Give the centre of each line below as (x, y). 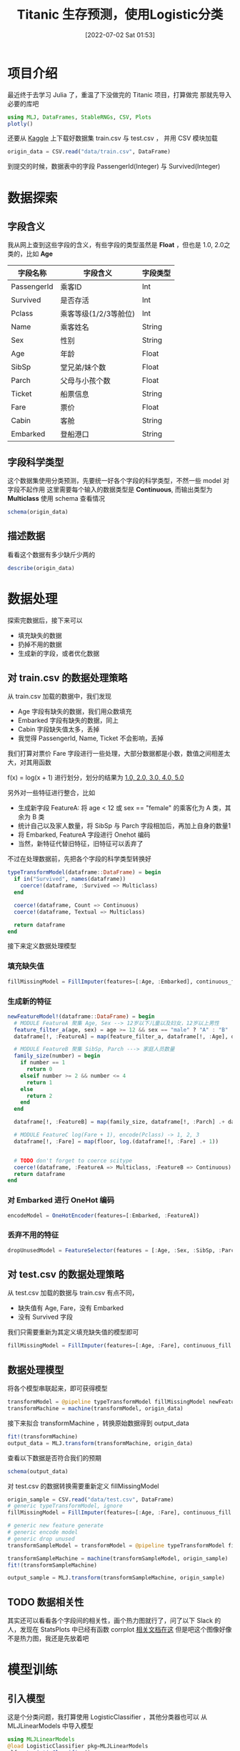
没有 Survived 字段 (45, 1317)
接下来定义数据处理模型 (42, 946)
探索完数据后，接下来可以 (45, 620)
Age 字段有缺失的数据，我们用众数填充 (75, 712)
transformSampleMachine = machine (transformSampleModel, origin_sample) (118, 1558)
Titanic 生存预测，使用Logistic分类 (120, 15)
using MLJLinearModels (41, 1740)
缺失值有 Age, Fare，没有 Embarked (70, 1308)
